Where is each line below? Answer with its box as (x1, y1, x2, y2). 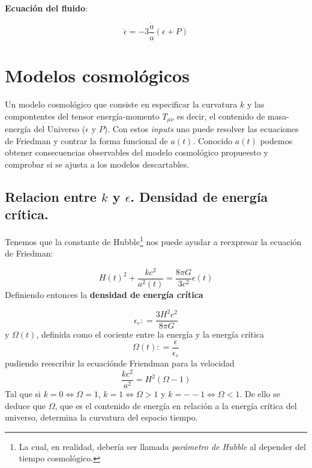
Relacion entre (5, 187, 97, 205)
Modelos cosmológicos (5, 63, 190, 88)
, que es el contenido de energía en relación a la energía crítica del (55, 399, 297, 412)
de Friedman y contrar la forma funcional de (5, 134, 168, 147)
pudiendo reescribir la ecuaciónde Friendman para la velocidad (5, 357, 235, 369)
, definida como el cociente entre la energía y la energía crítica (36, 328, 265, 341)
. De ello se (239, 387, 280, 400)
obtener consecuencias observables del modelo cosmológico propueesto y (5, 146, 268, 159)
